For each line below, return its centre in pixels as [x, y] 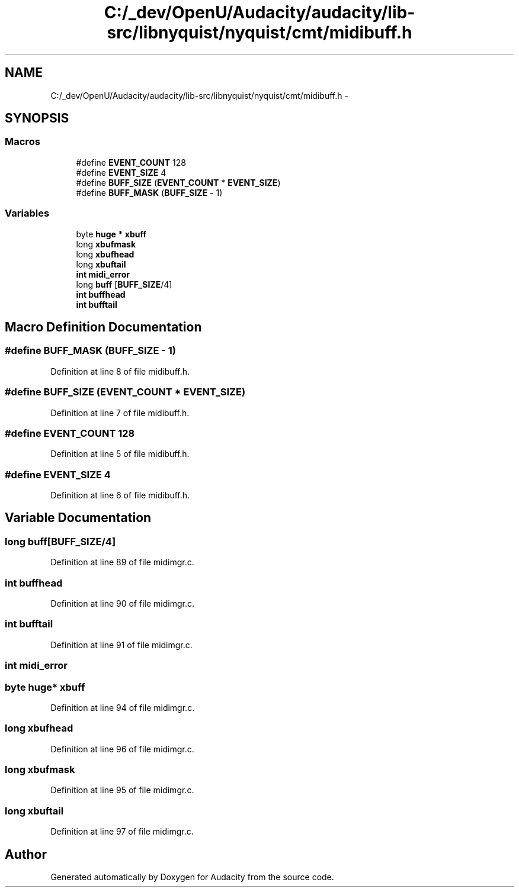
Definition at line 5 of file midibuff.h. [120, 454]
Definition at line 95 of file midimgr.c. [122, 790]
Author [26, 854]
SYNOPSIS [37, 118]
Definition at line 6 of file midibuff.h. [120, 495]
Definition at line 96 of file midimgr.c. [122, 749]
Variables [27, 213]
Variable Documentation [78, 518]
